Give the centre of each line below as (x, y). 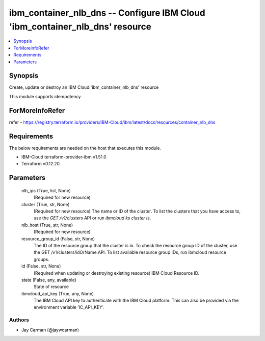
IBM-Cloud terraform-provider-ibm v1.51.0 (64, 157)
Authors (19, 320)
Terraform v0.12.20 (40, 164)
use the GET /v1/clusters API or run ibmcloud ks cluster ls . (92, 218)
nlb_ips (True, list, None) (46, 190)
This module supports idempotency (45, 96)
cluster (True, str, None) (45, 204)
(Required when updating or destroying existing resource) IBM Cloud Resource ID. (117, 273)
